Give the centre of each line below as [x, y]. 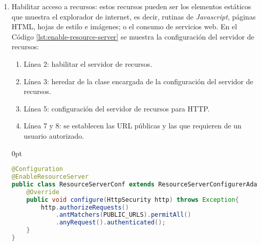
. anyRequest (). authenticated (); [111, 223]
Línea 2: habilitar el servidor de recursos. [88, 63]
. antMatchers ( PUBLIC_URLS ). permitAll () [123, 215]
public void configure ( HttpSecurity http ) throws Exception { [133, 200]
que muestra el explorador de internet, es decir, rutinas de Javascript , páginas [134, 16]
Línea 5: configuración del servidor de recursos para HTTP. [117, 108]
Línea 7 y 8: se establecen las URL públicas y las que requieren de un [133, 126]
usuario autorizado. [54, 135]
